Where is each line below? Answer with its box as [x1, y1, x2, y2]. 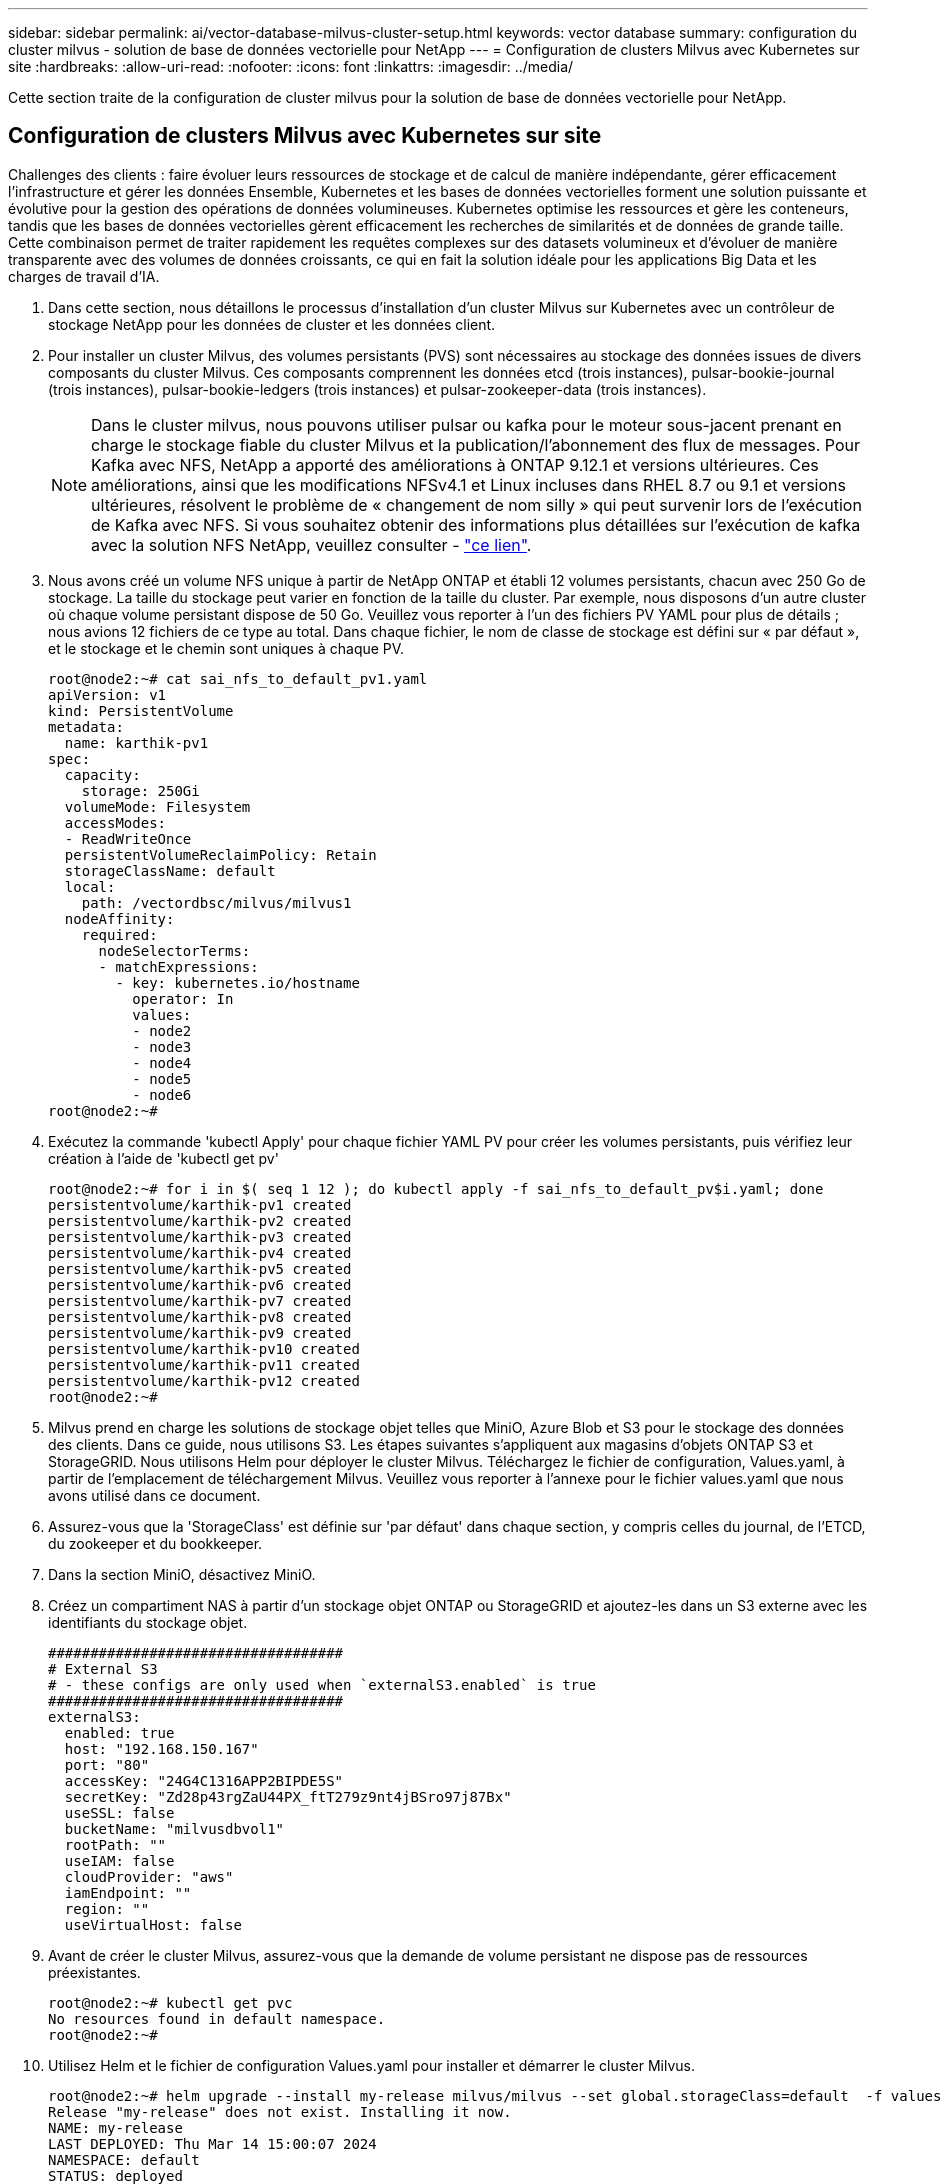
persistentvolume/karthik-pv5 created [48, 1260, 352, 1277]
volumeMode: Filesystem [64, 798, 251, 815]
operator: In [132, 990, 234, 1007]
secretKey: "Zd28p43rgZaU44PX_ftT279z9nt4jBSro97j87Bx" [64, 1788, 512, 1805]
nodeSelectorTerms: [98, 942, 251, 959]
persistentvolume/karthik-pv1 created [48, 1196, 352, 1213]
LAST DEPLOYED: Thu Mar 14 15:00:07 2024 [48, 2135, 377, 2152]
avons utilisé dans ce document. [48, 1486, 261, 1504]
